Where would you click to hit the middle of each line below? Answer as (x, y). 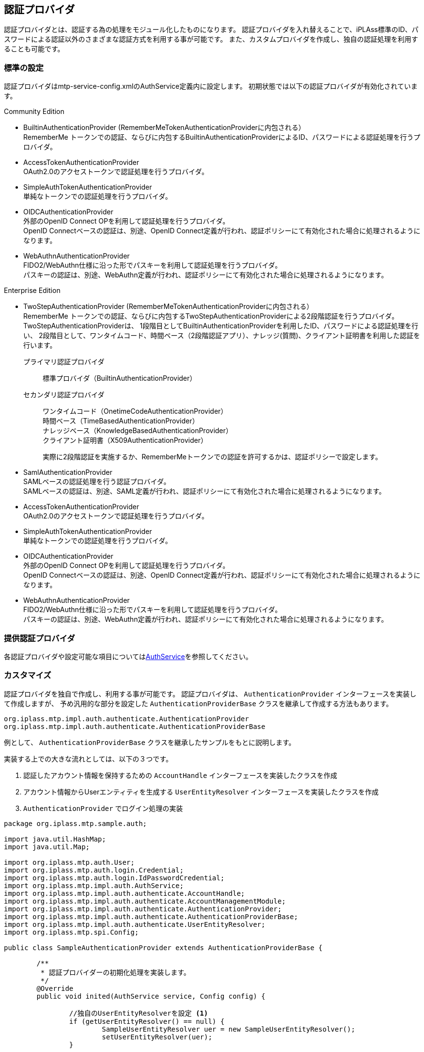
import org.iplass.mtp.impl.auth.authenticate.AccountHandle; (125, 893)
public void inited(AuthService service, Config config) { (151, 996)
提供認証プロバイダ (39, 638)
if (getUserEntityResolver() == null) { (147, 1021)
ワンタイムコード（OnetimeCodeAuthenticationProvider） (135, 411)
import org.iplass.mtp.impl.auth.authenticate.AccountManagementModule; (145, 901)
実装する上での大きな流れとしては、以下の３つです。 (88, 759)
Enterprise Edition (32, 291)
